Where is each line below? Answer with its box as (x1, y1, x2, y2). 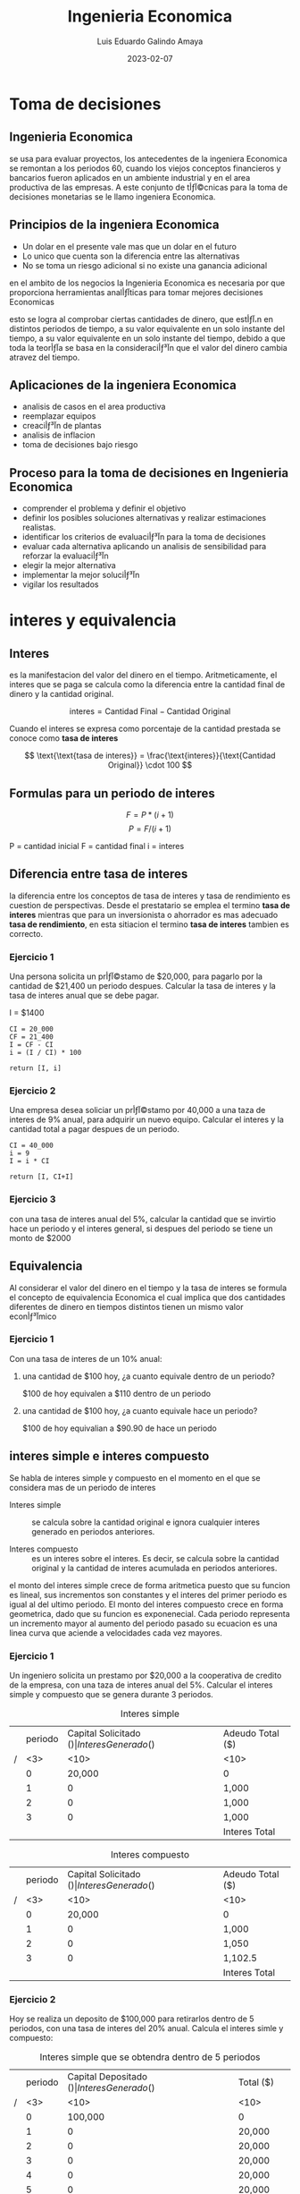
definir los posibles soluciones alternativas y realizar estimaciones (21, 513, 266, 523)
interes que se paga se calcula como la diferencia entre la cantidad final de (9, 679, 286, 690)
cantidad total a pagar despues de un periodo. (9, 1124, 180, 1135)
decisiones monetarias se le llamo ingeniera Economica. (9, 191, 216, 202)
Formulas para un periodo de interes (9, 786, 216, 801)
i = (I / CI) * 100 (9, 1049, 82, 1058)
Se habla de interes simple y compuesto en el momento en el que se (9, 1472, 261, 1483)
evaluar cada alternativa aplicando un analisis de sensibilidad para (21, 541, 267, 552)
